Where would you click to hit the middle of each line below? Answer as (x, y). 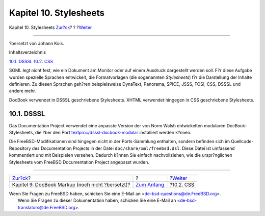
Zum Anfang (150, 185)
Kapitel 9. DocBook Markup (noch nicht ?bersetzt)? (71, 185)
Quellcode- (242, 142)
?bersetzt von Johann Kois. (37, 43)
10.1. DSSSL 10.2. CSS (31, 61)
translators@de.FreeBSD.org (47, 207)
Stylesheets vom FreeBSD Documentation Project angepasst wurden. (79, 162)
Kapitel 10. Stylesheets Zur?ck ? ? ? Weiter (51, 27)
